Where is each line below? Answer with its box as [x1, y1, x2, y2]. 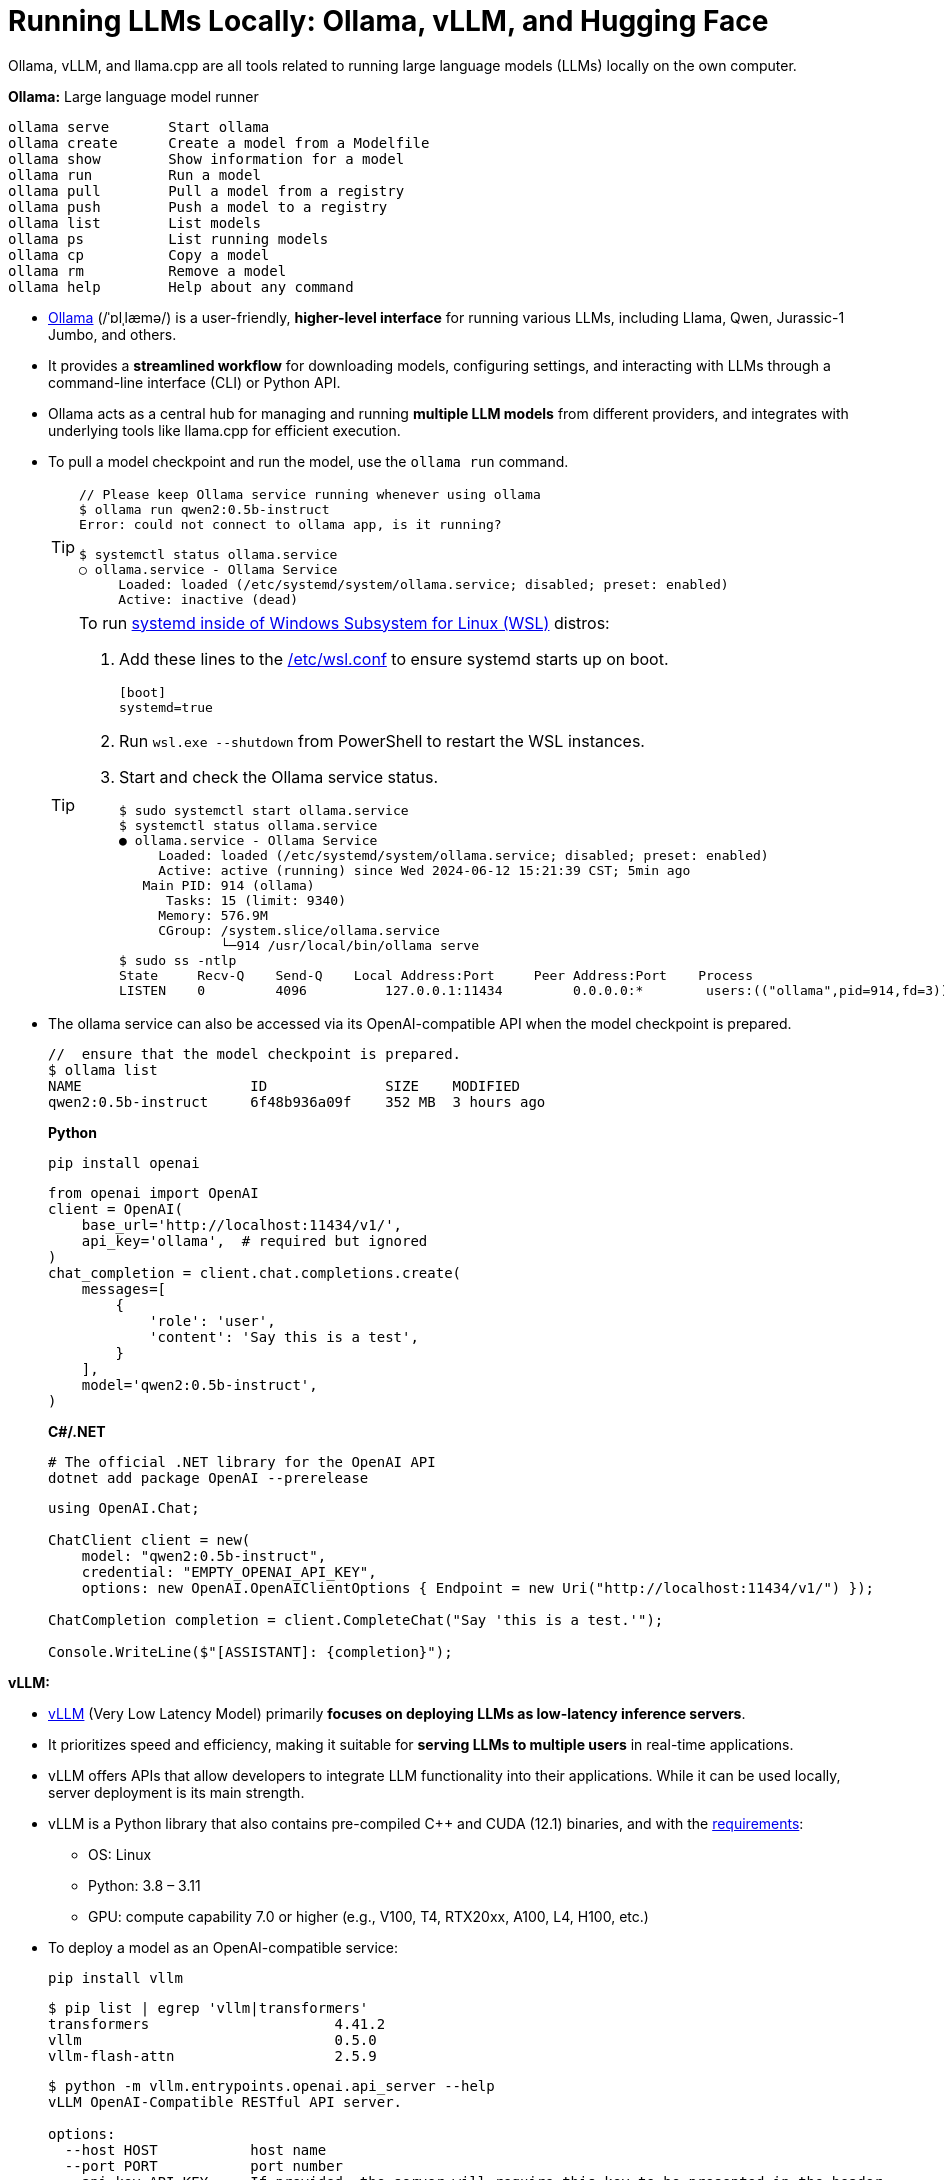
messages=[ [81, 1280, 167, 1297]
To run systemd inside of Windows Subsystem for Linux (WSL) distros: [79, 612, 610, 633]
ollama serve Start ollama [8, 118, 270, 135]
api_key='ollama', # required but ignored [81, 1232, 428, 1249]
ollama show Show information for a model [8, 150, 405, 167]
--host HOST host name [64, 2141, 327, 2158]
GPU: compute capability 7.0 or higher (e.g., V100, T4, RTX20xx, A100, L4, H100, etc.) [88, 1907, 649, 1925]
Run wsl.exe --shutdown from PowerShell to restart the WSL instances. [119, 730, 645, 751]
